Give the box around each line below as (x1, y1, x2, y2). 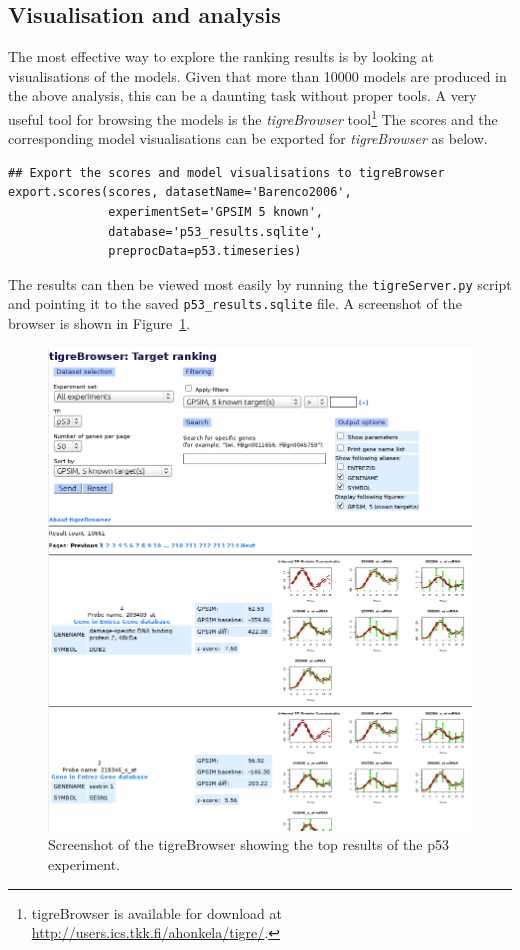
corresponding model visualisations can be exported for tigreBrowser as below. (8, 128, 488, 149)
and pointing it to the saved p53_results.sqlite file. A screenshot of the (8, 293, 462, 314)
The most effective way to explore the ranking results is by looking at (8, 46, 434, 67)
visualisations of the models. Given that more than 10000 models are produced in (8, 65, 507, 86)
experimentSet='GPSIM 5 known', (108, 205, 323, 220)
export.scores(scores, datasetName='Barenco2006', (8, 185, 352, 200)
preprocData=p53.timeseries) (108, 244, 302, 259)
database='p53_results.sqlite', (108, 224, 323, 239)
